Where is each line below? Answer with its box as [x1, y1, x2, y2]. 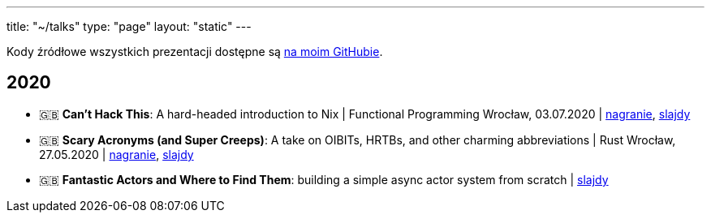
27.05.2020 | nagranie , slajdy [39, 147, 194, 161]
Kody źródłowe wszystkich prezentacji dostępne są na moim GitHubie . [6, 45, 383, 58]
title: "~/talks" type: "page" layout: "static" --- [6, 19, 252, 33]
